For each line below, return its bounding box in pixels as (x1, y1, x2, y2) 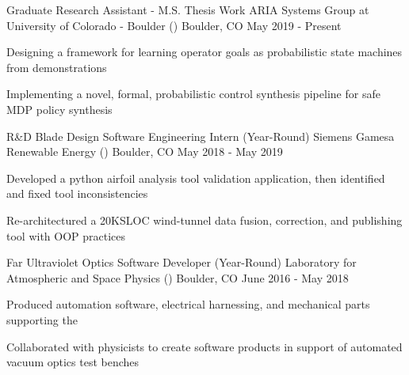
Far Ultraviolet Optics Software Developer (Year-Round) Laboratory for (6, 254, 357, 271)
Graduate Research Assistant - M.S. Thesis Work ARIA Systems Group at (6, 2, 369, 17)
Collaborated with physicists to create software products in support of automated (6, 338, 403, 354)
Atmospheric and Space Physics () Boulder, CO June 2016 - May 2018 (6, 269, 349, 286)
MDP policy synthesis (6, 100, 113, 117)
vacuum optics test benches (6, 354, 140, 370)
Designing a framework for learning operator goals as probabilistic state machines (6, 44, 403, 60)
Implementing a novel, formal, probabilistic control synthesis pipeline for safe (6, 85, 380, 102)
